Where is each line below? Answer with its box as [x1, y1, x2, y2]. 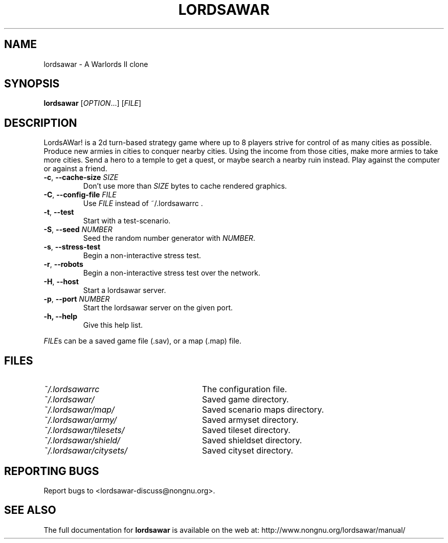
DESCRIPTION [4, 116, 77, 129]
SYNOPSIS [4, 77, 60, 90]
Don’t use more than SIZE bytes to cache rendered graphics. [83, 182, 287, 191]
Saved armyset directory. [201, 415, 299, 425]
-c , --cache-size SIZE [43, 173, 119, 182]
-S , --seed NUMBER [43, 225, 113, 234]
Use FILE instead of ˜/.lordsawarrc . [83, 199, 203, 208]
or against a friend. [43, 164, 107, 173]
